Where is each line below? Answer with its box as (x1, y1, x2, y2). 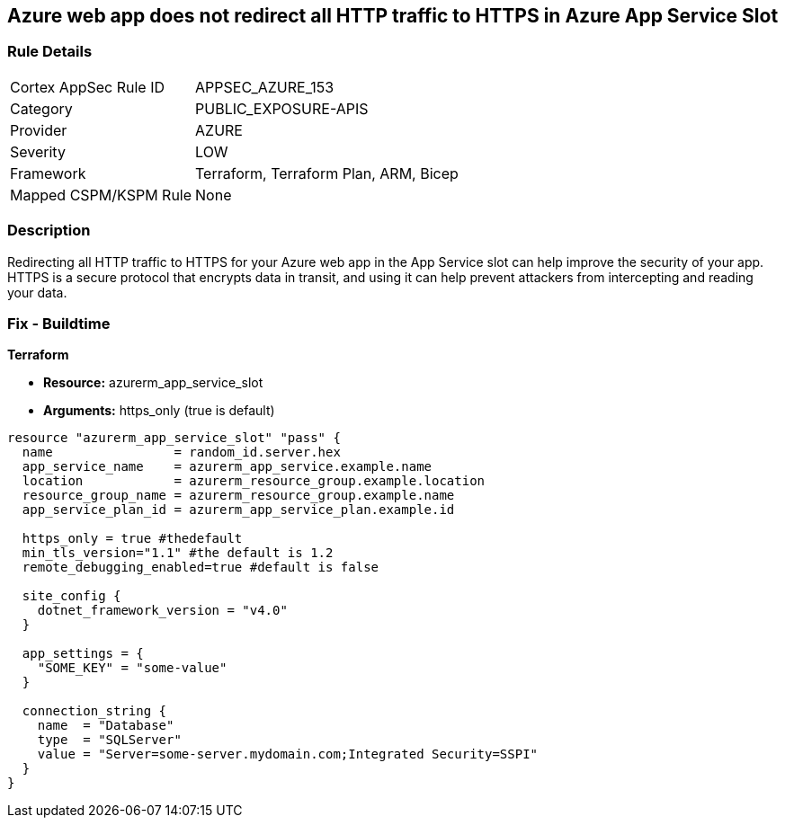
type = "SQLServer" (37, 732, 182, 748)
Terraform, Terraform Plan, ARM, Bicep (195, 164, 459, 182)
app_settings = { (22, 646, 144, 661)
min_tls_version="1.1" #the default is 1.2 (22, 546, 334, 561)
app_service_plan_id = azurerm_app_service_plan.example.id (22, 502, 455, 518)
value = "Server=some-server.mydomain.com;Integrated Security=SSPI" (37, 747, 539, 762)
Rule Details (7, 42, 93, 61)
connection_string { (22, 704, 167, 719)
